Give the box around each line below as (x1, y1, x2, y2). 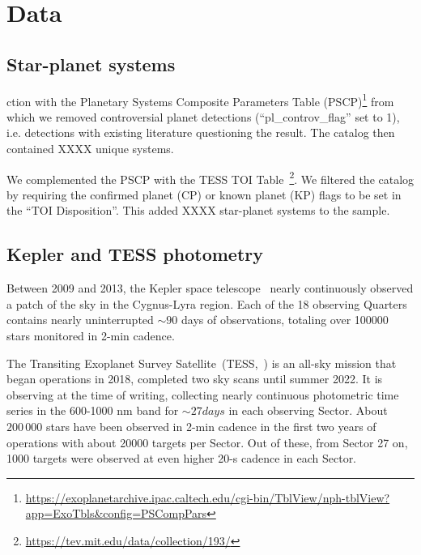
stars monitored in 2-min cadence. (6, 327, 175, 344)
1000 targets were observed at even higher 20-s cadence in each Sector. (6, 450, 357, 467)
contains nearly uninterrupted (6, 311, 154, 328)
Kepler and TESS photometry (6, 241, 263, 267)
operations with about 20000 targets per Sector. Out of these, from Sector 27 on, (6, 433, 408, 450)
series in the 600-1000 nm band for (6, 402, 179, 419)
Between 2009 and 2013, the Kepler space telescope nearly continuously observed (6, 280, 414, 297)
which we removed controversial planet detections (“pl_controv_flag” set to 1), (6, 108, 400, 125)
